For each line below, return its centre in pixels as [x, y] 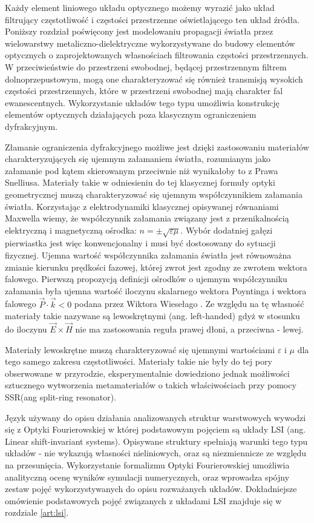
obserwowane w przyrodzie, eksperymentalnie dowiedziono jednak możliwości [147, 373]
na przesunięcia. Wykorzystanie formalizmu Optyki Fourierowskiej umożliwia [147, 464]
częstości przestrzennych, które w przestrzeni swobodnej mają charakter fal [144, 91]
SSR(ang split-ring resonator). [61, 397]
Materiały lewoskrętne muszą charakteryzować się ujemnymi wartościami [140, 349]
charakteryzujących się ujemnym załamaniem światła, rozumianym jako [138, 159]
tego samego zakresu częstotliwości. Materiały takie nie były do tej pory [139, 361]
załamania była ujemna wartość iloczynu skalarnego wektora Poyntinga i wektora [156, 290]
